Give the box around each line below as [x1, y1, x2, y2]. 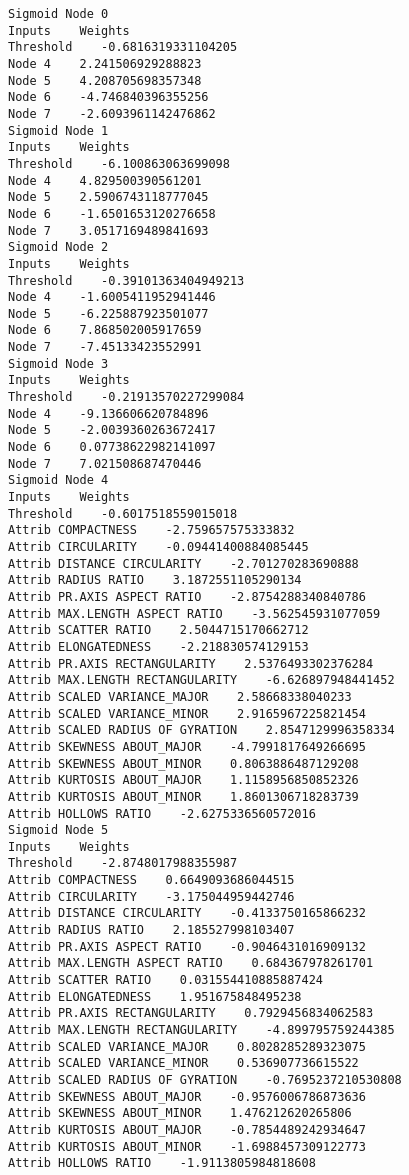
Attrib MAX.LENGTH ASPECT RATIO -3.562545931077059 [8, 606, 381, 621]
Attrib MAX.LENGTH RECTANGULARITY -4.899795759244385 [8, 1023, 395, 1038]
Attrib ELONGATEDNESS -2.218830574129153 [8, 639, 309, 654]
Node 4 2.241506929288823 [8, 56, 202, 71]
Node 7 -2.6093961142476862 [8, 106, 216, 121]
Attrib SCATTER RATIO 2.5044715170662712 [8, 623, 309, 638]
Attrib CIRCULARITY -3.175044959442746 [8, 889, 295, 904]
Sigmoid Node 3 [8, 356, 109, 371]
